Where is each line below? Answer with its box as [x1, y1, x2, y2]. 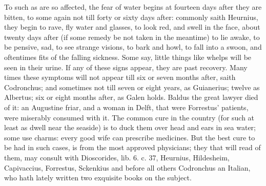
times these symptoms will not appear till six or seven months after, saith [4, 72, 236, 82]
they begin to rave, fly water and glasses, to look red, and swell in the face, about [4, 22, 260, 32]
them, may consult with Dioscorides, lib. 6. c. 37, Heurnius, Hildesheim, [4, 152, 230, 162]
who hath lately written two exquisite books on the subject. [4, 172, 192, 183]
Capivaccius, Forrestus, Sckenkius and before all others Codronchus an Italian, [4, 162, 251, 173]
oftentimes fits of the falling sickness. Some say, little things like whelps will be [4, 51, 252, 62]
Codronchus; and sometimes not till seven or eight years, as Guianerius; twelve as [4, 81, 260, 92]
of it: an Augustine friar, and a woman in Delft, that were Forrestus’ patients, [4, 101, 249, 112]
